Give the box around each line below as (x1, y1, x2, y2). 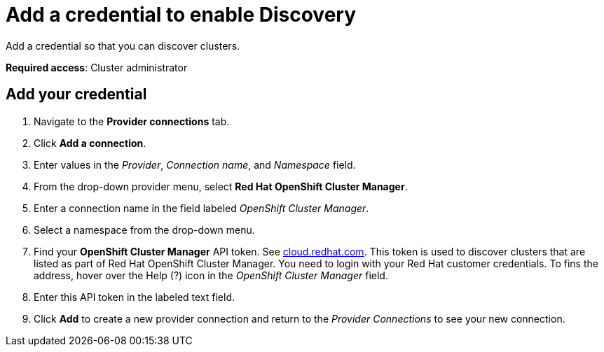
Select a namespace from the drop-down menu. (34, 223, 255, 236)
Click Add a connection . (34, 136, 146, 149)
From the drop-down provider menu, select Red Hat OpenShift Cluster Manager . (34, 180, 408, 192)
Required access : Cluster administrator (6, 61, 188, 73)
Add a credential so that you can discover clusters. (6, 39, 240, 52)
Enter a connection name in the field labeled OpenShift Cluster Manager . (34, 202, 369, 214)
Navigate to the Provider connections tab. (34, 115, 230, 127)
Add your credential (6, 85, 147, 104)
